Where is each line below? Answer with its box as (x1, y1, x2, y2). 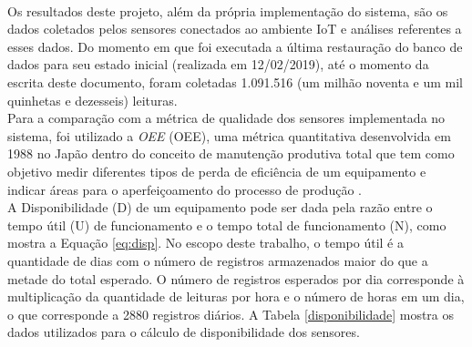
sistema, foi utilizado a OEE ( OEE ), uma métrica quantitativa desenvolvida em (7, 126, 451, 145)
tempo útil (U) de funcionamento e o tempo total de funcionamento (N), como (7, 215, 446, 234)
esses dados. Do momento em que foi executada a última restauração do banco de (7, 36, 463, 56)
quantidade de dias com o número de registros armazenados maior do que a (7, 250, 428, 270)
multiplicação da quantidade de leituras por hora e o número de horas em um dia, (7, 287, 465, 306)
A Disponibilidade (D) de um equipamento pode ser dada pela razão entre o (7, 198, 433, 217)
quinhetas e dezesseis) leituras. (7, 90, 178, 109)
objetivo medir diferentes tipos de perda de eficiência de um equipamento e (7, 161, 426, 180)
